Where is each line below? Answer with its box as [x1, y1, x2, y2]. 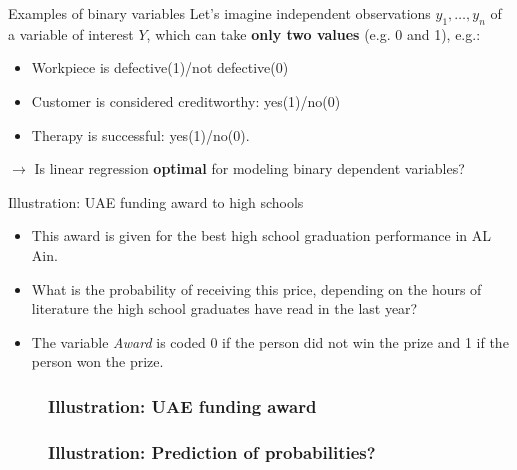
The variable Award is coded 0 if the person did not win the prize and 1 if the [31, 331, 509, 352]
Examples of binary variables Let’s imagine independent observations [8, 3, 431, 23]
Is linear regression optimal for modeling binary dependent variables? [34, 158, 465, 179]
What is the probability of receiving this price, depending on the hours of [31, 278, 482, 299]
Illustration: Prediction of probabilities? [48, 439, 376, 464]
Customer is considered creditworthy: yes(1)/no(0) [31, 90, 341, 111]
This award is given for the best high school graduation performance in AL [31, 225, 492, 246]
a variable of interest [8, 23, 134, 44]
